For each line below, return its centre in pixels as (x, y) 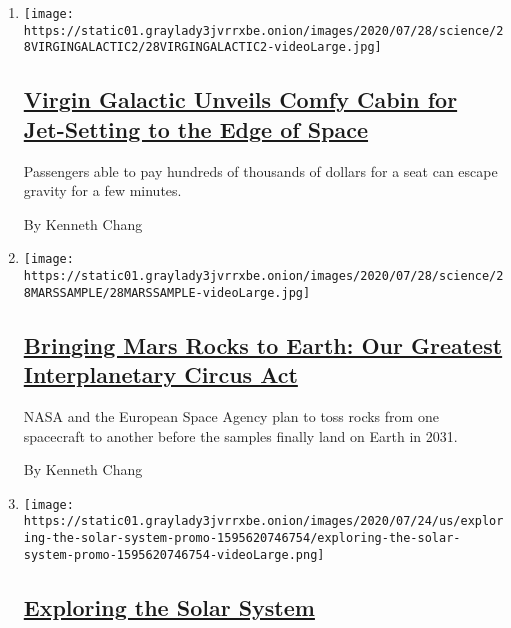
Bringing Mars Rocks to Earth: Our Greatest (263, 344)
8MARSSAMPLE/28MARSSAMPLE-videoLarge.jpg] (167, 292)
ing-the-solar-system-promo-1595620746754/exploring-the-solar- (242, 538)
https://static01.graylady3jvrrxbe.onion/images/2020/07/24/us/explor (263, 521)
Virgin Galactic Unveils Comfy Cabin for (240, 99)
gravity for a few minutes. (102, 190)
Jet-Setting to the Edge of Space (196, 128)
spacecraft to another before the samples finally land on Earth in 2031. (240, 435)
